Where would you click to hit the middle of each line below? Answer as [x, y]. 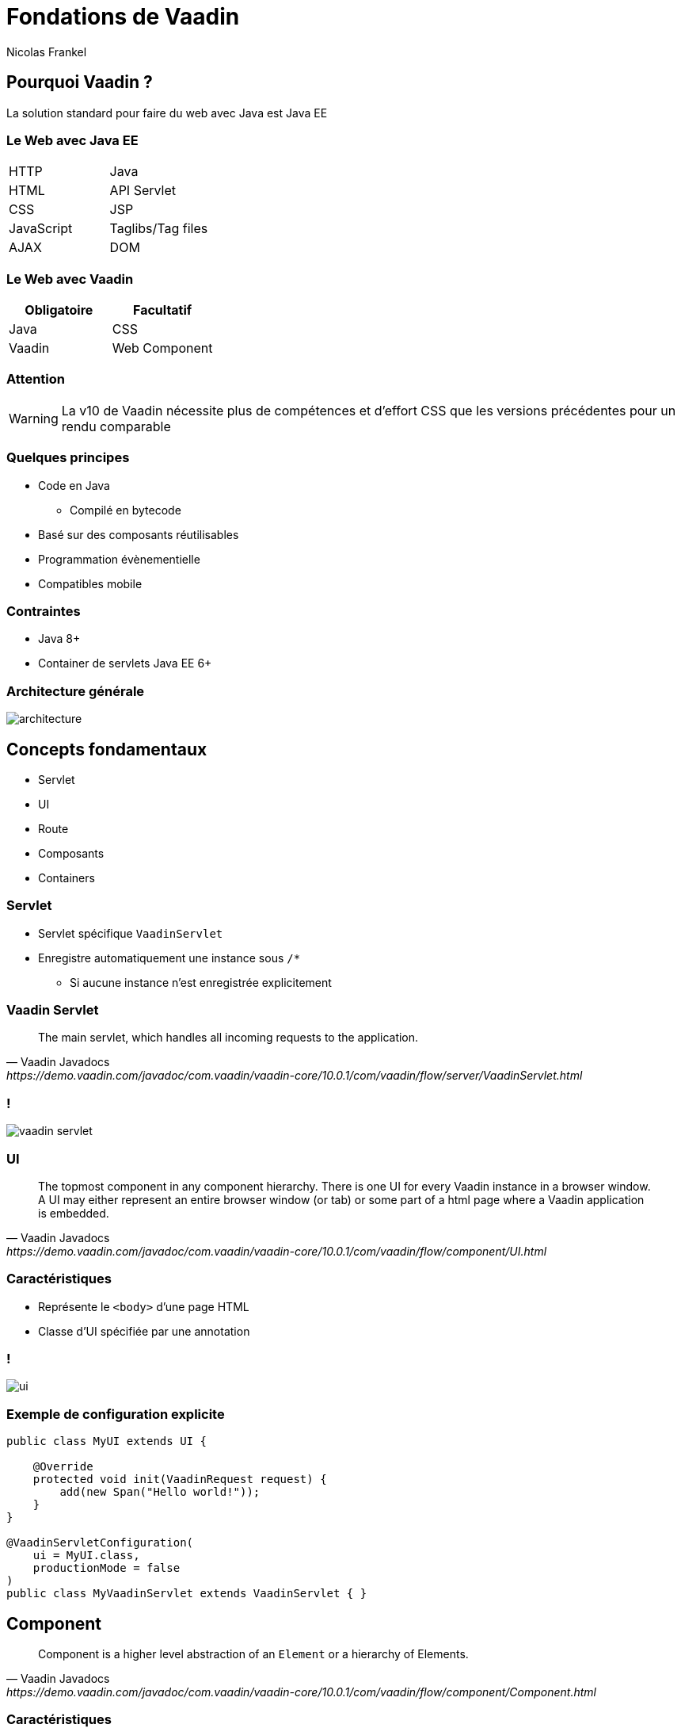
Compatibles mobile [90, 583]
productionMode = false [107, 1568]
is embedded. [74, 1213]
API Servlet [143, 191]
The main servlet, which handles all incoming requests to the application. [228, 1038]
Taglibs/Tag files [159, 229]
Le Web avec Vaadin [70, 279]
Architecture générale [76, 691]
